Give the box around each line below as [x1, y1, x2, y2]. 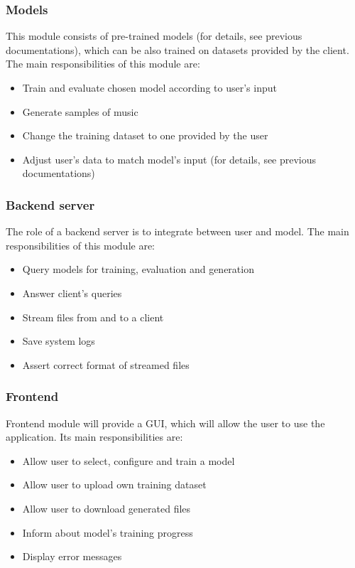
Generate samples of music [22, 104, 138, 119]
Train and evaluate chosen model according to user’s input [22, 80, 277, 95]
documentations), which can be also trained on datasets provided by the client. [6, 42, 349, 57]
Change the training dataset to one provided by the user [22, 128, 268, 143]
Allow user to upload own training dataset [22, 477, 207, 492]
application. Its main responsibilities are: [6, 429, 183, 444]
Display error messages [22, 549, 122, 564]
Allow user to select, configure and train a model [22, 453, 235, 468]
